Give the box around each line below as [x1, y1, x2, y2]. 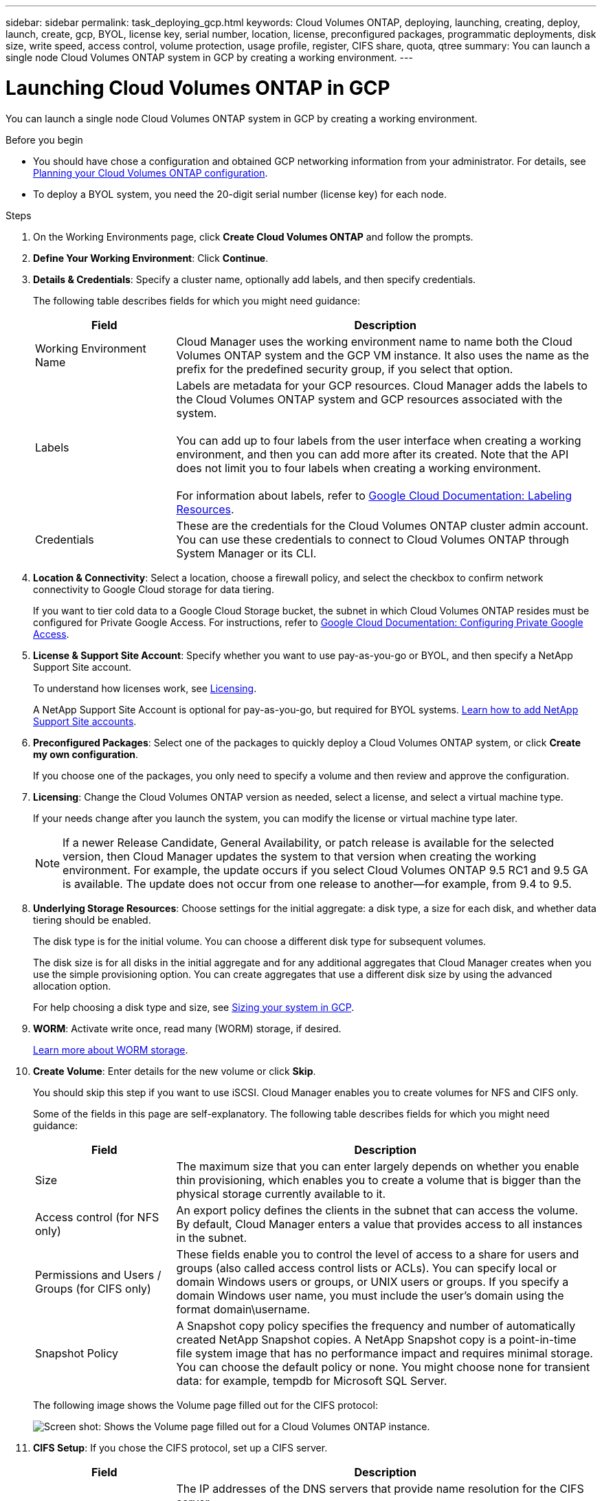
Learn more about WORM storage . [33, 1043, 188, 1056]
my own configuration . [33, 748, 139, 760]
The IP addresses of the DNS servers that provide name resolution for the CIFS [176, 1481, 584, 1496]
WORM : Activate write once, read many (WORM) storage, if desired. [33, 1022, 342, 1034]
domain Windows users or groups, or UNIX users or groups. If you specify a [176, 1274, 569, 1289]
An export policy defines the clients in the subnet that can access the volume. [176, 1203, 579, 1217]
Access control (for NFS [35, 1210, 159, 1224]
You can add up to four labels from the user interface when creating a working [176, 433, 581, 447]
